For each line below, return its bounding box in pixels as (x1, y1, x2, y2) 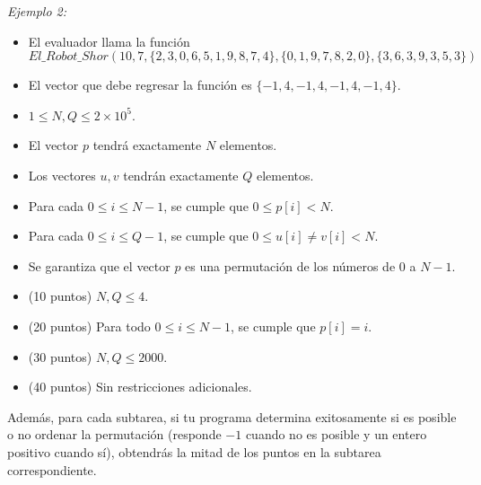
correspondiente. (7, 460, 97, 479)
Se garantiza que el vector (28, 256, 171, 275)
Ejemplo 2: (7, 2, 67, 20)
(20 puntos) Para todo (28, 316, 151, 335)
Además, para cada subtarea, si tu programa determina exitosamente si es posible (7, 407, 457, 426)
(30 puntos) (28, 347, 92, 366)
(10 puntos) (28, 287, 92, 305)
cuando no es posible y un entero (245, 425, 427, 444)
